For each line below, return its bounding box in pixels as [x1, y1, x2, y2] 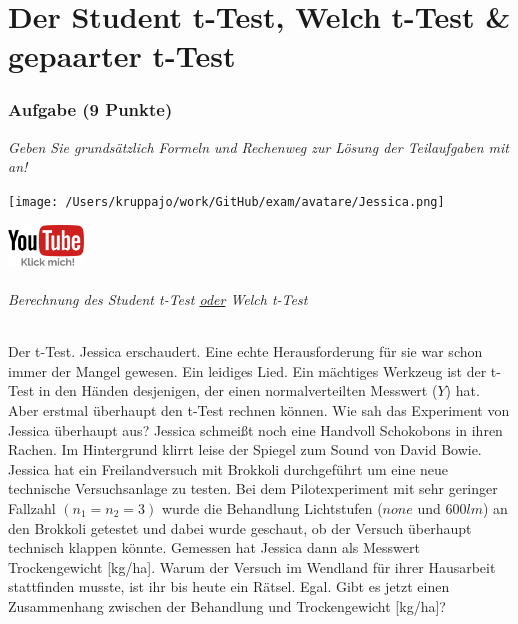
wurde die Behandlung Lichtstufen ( [161, 497, 383, 518]
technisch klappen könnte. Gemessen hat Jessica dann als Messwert [8, 537, 420, 558]
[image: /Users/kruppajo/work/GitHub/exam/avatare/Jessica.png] [8, 194, 445, 209]
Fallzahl [8, 497, 56, 518]
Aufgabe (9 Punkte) [8, 97, 173, 122]
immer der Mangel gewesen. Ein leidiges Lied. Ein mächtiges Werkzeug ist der [8, 360, 487, 381]
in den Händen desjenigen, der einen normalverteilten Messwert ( [38, 380, 438, 401]
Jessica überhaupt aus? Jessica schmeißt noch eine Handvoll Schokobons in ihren [8, 419, 503, 440]
